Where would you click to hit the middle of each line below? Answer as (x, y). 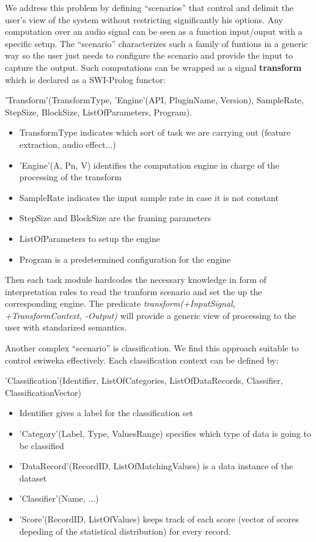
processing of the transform (70, 177)
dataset (33, 478)
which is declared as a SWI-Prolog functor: (85, 79)
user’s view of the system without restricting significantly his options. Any (144, 19)
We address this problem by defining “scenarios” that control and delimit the (149, 7)
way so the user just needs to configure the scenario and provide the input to (149, 55)
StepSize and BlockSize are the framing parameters (115, 218)
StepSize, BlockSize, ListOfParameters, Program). (98, 112)
